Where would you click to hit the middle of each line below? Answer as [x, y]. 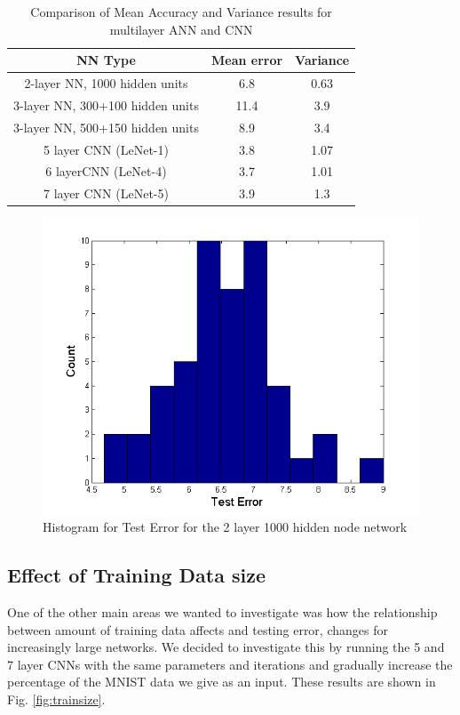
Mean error [247, 60]
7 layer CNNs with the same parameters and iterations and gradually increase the [230, 664]
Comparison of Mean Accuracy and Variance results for [181, 12]
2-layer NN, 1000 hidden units [106, 83]
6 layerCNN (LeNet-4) [106, 171]
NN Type [106, 60]
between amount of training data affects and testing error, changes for [198, 629]
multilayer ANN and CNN [181, 29]
